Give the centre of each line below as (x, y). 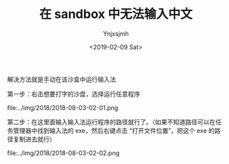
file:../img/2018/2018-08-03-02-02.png (63, 153)
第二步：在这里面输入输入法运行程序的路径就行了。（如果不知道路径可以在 (111, 122)
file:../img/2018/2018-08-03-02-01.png (63, 107)
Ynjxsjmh (116, 33)
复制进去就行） (34, 139)
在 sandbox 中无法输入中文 (116, 14)
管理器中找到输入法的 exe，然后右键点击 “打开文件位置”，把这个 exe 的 (114, 130)
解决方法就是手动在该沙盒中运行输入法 (61, 79)
